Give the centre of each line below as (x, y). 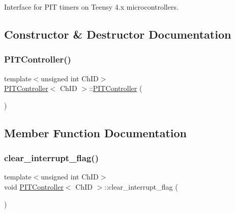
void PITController (34, 186)
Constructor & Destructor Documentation (118, 34)
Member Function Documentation (96, 132)
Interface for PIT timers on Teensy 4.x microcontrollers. (91, 7)
